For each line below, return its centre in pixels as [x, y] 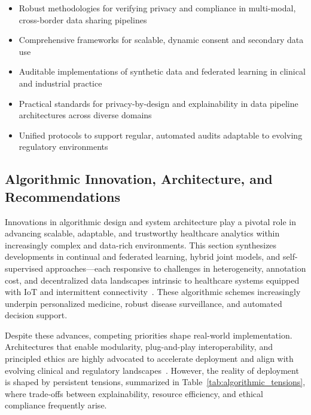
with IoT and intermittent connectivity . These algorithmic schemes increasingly [153, 292]
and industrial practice [60, 83]
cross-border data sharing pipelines [83, 19]
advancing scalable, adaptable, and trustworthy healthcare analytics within [142, 233]
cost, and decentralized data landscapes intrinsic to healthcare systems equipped [152, 280]
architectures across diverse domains [85, 115]
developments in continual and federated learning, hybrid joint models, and [143, 256]
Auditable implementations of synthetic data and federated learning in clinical [162, 71]
